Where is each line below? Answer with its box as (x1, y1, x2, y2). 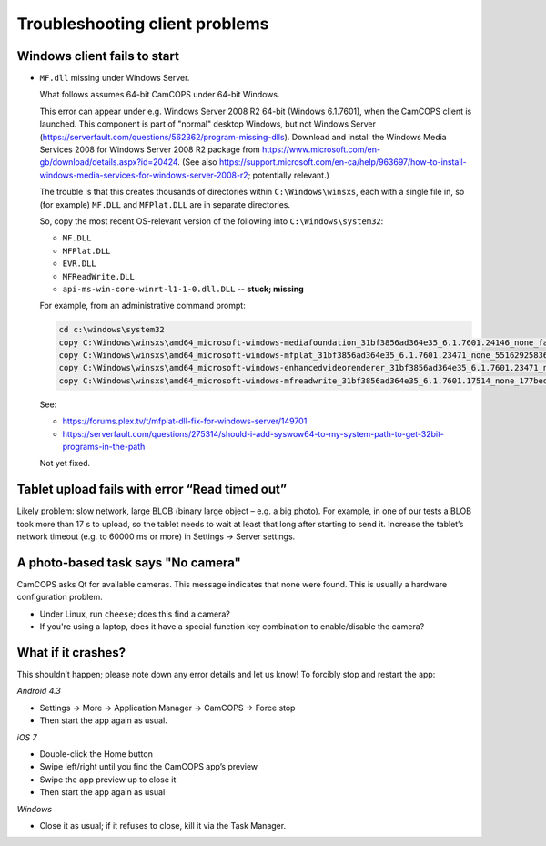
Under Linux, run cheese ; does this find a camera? (39, 608, 231, 619)
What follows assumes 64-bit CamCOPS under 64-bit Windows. (39, 89, 280, 100)
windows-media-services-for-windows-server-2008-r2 (39, 169, 249, 180)
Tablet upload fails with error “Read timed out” (16, 482, 287, 497)
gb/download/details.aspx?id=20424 (39, 157, 178, 168)
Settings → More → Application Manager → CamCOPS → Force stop (39, 702, 296, 713)
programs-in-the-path (62, 442, 146, 453)
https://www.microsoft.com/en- (262, 144, 381, 155)
